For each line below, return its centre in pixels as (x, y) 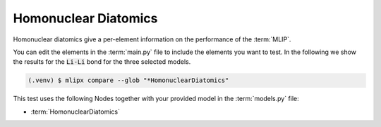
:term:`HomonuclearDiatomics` (75, 112)
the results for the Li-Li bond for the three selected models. (102, 62)
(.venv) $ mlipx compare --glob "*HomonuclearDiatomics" (128, 80)
